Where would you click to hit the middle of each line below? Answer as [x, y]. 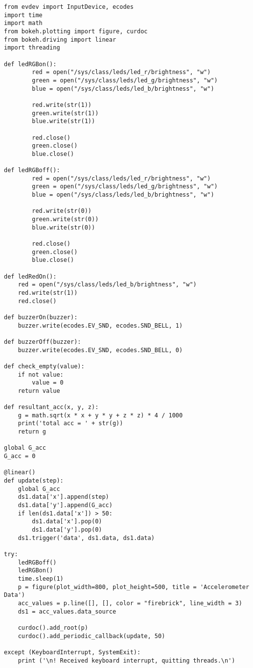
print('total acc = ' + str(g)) [70, 424]
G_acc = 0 [20, 456]
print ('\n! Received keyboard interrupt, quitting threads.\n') [126, 660]
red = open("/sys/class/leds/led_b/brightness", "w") [107, 285]
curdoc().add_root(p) [53, 628]
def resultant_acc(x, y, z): [51, 407]
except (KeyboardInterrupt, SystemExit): [72, 652]
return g [32, 432]
